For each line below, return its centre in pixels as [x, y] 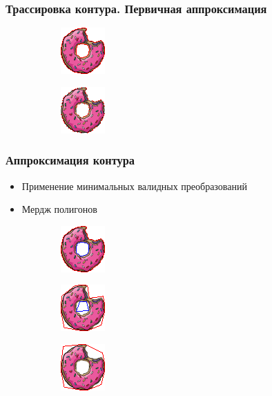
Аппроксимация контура [70, 160]
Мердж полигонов [59, 209]
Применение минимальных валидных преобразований [134, 186]
